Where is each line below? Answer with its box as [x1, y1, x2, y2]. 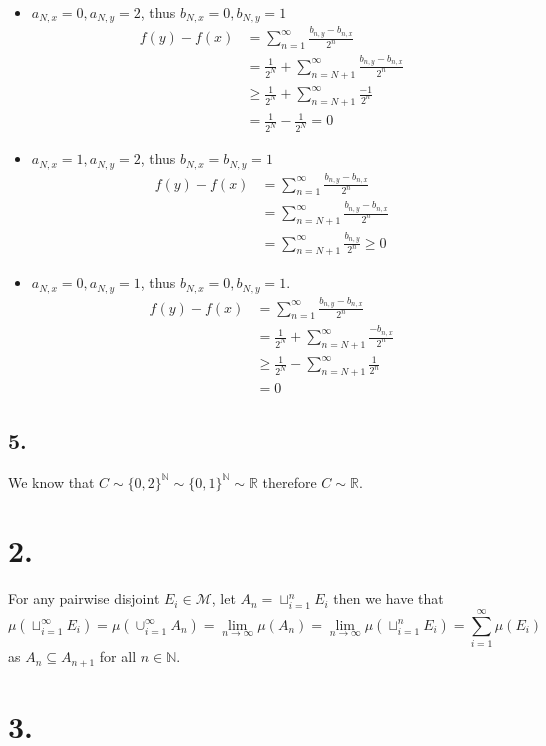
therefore [262, 471, 317, 492]
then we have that [333, 588, 444, 609]
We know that [8, 471, 95, 492]
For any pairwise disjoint [8, 588, 160, 609]
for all [99, 646, 137, 667]
